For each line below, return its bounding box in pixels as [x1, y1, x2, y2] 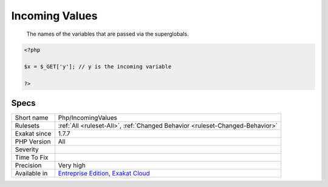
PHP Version [15, 137, 51, 145]
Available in [15, 169, 48, 177]
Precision [15, 161, 42, 169]
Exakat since [15, 129, 52, 137]
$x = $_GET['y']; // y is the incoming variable [24, 64, 172, 70]
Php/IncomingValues [58, 113, 118, 122]
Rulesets [15, 121, 39, 130]
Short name [15, 113, 49, 122]
